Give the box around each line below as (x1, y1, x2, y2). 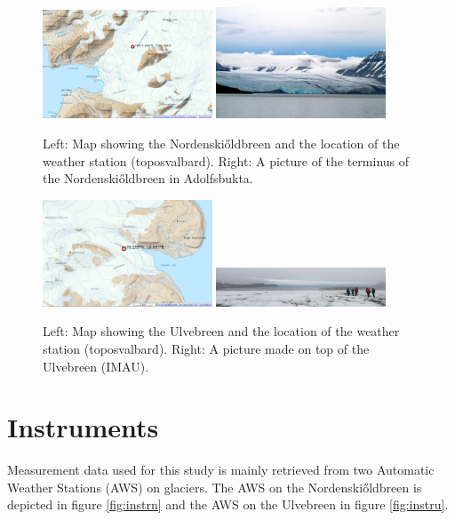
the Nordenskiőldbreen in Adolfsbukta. (43, 169, 253, 188)
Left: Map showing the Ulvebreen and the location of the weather (43, 322, 400, 340)
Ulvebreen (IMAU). (43, 356, 149, 375)
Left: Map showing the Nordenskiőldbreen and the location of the (43, 133, 400, 152)
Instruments (7, 409, 159, 445)
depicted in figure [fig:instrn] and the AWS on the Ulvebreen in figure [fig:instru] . (7, 495, 449, 514)
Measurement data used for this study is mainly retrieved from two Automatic (7, 460, 435, 479)
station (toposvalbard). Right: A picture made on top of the (43, 339, 370, 357)
